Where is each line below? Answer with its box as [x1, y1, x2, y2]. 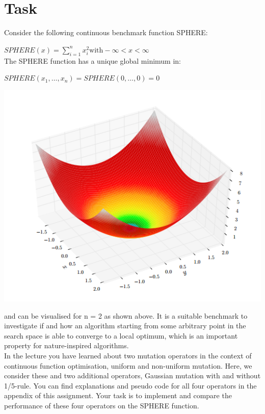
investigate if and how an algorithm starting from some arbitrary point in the [4, 320, 246, 331]
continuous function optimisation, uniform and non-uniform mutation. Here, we [4, 360, 252, 371]
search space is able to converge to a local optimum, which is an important [4, 330, 238, 341]
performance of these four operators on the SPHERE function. [4, 400, 199, 411]
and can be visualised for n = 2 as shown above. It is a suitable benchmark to [4, 310, 248, 321]
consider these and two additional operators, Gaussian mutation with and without [4, 370, 261, 381]
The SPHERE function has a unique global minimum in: [4, 55, 181, 66]
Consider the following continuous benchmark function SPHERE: [4, 27, 208, 38]
